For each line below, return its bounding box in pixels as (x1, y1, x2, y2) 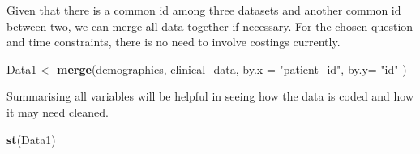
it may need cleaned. (6, 103, 109, 120)
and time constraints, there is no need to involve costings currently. (6, 33, 341, 50)
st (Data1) (6, 130, 56, 148)
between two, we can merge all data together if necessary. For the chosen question (6, 17, 414, 34)
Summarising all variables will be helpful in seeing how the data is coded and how (6, 88, 414, 105)
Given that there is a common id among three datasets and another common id (6, 2, 401, 18)
